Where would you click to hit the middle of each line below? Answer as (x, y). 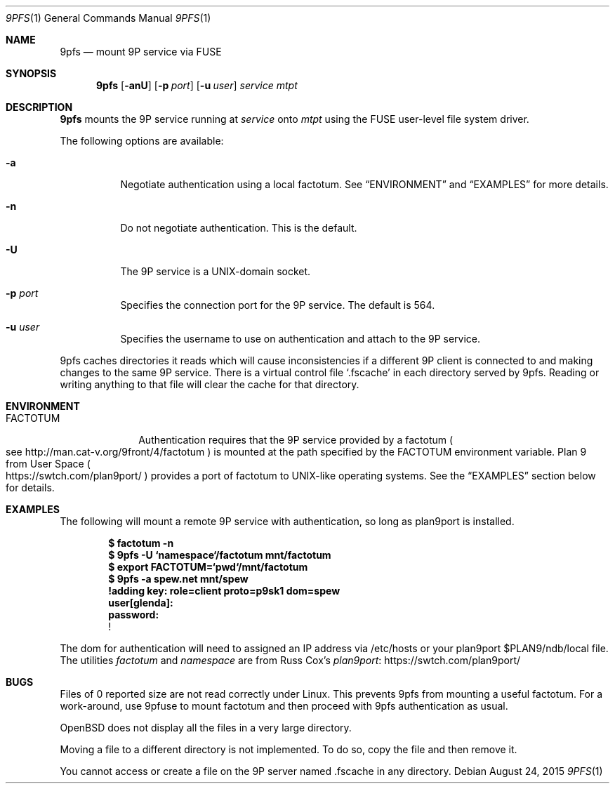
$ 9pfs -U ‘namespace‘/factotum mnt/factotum (220, 555)
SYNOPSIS (31, 73)
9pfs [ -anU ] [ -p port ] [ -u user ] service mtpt (197, 85)
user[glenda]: (141, 603)
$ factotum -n (141, 543)
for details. (30, 488)
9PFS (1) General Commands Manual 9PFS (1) (108, 18)
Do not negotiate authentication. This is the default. (239, 228)
